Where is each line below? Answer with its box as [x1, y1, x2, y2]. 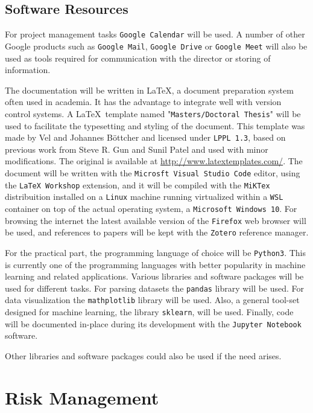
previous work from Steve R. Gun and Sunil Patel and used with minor [5, 142, 268, 155]
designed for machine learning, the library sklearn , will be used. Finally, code [5, 306, 294, 318]
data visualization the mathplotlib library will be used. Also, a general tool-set [5, 293, 300, 306]
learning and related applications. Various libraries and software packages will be [5, 270, 304, 283]
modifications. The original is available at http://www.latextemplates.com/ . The [5, 155, 303, 167]
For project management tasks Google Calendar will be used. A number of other [5, 28, 305, 40]
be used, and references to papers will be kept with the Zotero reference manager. [5, 226, 309, 239]
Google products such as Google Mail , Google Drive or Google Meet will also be [5, 39, 308, 52]
